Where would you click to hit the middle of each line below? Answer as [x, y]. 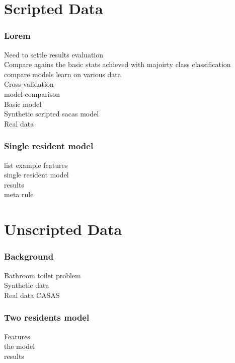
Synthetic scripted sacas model [52, 114]
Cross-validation [29, 84]
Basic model [23, 104]
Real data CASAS [32, 295]
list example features [36, 165]
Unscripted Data [63, 229]
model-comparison [32, 94]
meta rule [19, 194]
